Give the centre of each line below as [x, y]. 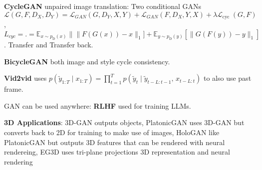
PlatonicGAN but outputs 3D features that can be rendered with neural [115, 142]
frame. [14, 89]
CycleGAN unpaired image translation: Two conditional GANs [103, 6]
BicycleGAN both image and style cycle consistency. [87, 61]
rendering [18, 161]
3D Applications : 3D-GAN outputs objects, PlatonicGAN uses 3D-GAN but [124, 122]
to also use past [227, 78]
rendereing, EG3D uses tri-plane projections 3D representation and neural [117, 152]
